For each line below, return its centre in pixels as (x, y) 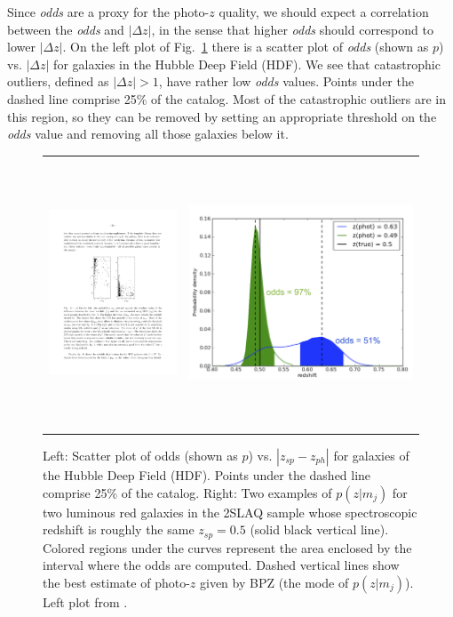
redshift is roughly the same (119, 529)
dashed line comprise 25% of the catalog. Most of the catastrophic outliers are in (227, 98)
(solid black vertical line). (319, 529)
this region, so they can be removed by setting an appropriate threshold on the (222, 116)
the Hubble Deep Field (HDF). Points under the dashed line (207, 474)
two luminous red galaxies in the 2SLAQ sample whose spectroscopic (230, 512)
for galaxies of (371, 455)
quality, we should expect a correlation (324, 12)
